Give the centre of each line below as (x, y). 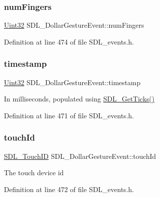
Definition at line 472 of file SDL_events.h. (69, 189)
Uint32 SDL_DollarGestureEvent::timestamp (72, 82)
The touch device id (34, 172)
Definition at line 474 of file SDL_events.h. (69, 41)
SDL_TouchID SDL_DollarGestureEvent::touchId (80, 156)
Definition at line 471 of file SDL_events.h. (69, 115)
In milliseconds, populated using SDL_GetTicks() (79, 99)
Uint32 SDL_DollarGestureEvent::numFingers (74, 25)
